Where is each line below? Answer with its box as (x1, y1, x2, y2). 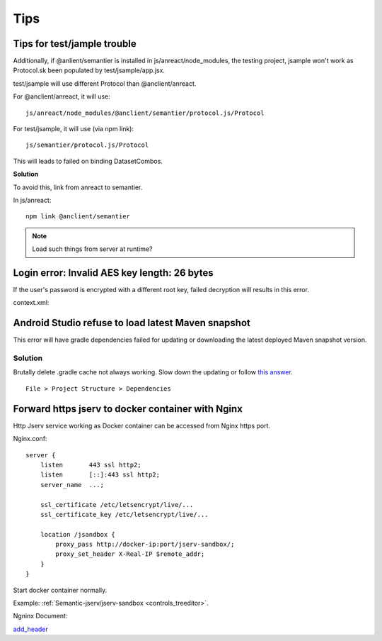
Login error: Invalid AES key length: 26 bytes (13, 267, 214, 279)
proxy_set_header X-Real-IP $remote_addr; (55, 550, 205, 558)
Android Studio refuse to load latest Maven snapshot (13, 317, 250, 329)
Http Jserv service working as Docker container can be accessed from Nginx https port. (13, 421, 271, 430)
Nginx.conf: (13, 435, 47, 443)
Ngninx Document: (13, 612, 68, 620)
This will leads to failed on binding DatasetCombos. (13, 157, 163, 165)
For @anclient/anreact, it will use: (13, 92, 111, 101)
